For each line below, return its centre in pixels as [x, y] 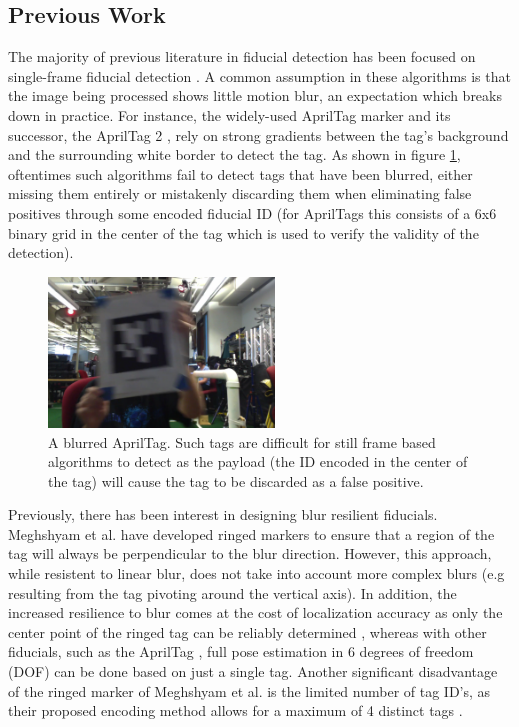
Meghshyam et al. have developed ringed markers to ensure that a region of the [251, 533]
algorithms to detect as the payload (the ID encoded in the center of [258, 461]
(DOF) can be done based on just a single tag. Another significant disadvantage [253, 671]
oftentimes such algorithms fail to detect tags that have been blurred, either [240, 173]
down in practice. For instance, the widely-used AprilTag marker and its [229, 114]
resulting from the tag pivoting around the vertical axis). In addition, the [232, 592]
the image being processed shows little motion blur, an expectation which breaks [255, 95]
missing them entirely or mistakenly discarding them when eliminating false [240, 193]
